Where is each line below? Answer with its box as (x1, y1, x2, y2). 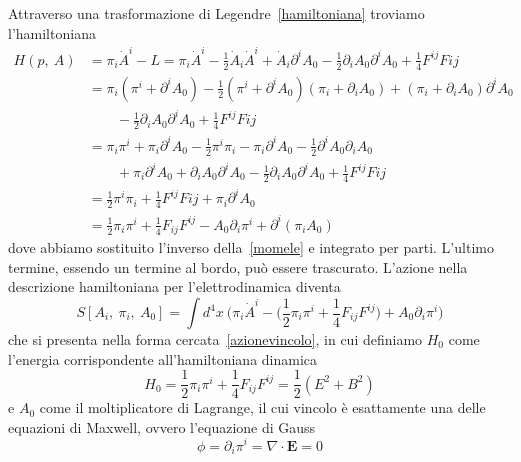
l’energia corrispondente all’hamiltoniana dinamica (8, 348, 318, 369)
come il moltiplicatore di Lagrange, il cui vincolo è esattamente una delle (39, 397, 486, 418)
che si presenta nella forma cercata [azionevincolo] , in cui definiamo (8, 329, 423, 349)
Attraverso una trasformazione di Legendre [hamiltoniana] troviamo (8, 3, 425, 23)
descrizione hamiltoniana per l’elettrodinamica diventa (8, 276, 341, 297)
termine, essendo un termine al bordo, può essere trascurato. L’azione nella (8, 256, 468, 277)
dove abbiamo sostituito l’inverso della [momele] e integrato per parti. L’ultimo (8, 237, 494, 258)
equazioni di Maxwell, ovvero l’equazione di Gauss (8, 416, 316, 437)
